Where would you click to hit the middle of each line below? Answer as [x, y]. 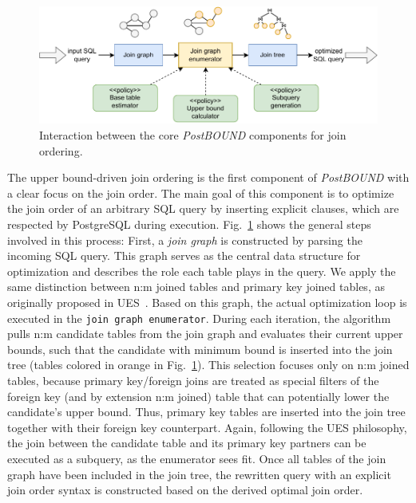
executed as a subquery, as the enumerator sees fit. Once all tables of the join [197, 458]
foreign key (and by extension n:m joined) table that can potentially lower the [198, 396]
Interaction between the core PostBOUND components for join [193, 135]
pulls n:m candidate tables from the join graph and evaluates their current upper [205, 334]
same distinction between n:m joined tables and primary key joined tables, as [196, 287]
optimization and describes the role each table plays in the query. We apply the [202, 271]
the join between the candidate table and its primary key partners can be [187, 443]
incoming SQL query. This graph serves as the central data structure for [184, 255]
